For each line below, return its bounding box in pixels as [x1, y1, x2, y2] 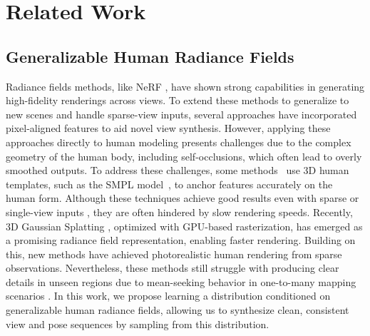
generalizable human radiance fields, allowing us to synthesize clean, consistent [6, 302, 349, 317]
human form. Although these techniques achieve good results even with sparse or [6, 190, 359, 205]
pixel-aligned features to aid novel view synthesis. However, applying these [6, 121, 331, 136]
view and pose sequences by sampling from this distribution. [6, 316, 269, 331]
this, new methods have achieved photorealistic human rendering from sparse [6, 246, 342, 261]
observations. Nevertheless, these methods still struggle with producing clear [6, 260, 339, 275]
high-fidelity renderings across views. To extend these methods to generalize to [6, 93, 349, 108]
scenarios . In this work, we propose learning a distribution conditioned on [6, 288, 331, 303]
